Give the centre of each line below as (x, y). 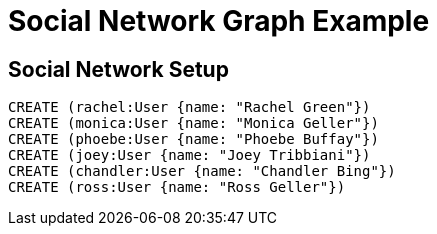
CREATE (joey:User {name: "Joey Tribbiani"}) (189, 155)
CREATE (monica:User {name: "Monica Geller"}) (193, 123)
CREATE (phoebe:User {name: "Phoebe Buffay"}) (193, 139)
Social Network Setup (118, 69)
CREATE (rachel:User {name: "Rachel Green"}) (189, 107)
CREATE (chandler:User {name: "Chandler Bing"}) (202, 171)
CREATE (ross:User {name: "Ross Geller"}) (177, 187)
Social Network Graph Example (219, 21)
